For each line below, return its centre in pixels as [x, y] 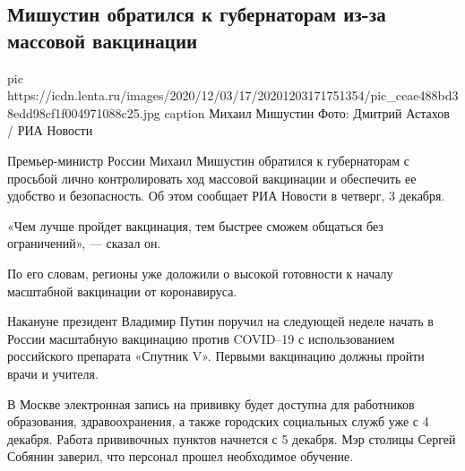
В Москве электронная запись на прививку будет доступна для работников [211, 403]
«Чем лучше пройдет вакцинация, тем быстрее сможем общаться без [195, 225]
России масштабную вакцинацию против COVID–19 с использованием [201, 338]
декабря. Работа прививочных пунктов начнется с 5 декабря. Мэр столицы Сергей [232, 438]
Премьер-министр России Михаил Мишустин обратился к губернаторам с [208, 160]
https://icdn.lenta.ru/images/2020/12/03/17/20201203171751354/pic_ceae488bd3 [233, 95]
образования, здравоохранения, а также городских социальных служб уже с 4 [218, 421]
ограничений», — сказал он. [84, 243]
